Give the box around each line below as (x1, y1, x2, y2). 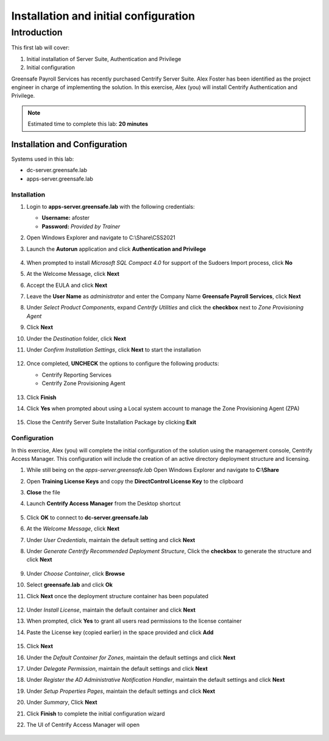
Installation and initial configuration (11, 9, 195, 23)
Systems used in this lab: (11, 156, 74, 163)
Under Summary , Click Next (26, 699, 97, 706)
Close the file (26, 489, 60, 496)
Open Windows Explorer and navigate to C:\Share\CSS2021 (26, 234, 176, 241)
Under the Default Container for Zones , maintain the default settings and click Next (26, 654, 236, 661)
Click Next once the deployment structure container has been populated (26, 592, 208, 599)
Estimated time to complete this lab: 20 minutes (27, 120, 149, 128)
